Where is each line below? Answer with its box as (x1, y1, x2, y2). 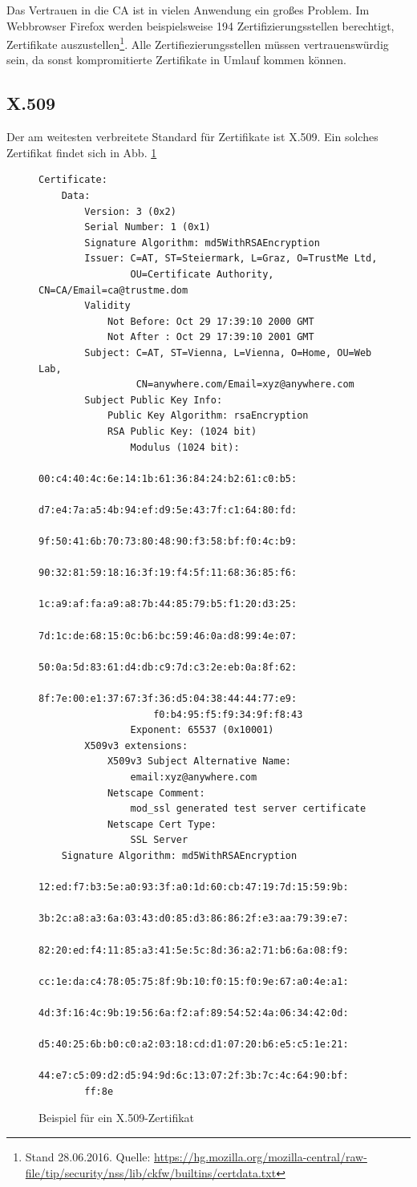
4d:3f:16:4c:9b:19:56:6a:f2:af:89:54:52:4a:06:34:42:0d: (38, 1007, 349, 1019)
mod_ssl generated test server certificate (130, 803, 366, 815)
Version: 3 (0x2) (84, 205, 176, 217)
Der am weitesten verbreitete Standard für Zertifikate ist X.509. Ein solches (6, 128, 379, 145)
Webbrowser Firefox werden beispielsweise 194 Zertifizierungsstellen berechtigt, (6, 17, 395, 34)
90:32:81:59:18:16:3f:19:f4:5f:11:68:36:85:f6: (38, 567, 298, 579)
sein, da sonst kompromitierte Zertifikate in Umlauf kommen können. (6, 51, 346, 68)
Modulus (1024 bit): (130, 441, 240, 453)
